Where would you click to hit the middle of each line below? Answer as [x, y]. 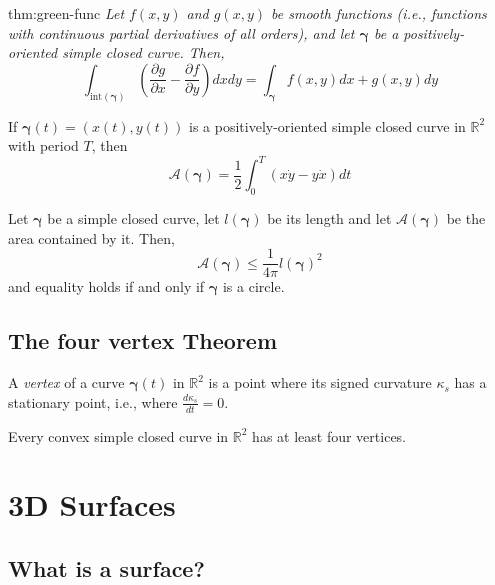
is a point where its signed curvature [320, 382]
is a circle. [253, 286]
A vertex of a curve [66, 382]
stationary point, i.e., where [93, 401]
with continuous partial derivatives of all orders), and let [181, 32]
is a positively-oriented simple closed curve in [327, 125]
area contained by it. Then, [91, 237]
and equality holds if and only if [106, 286]
